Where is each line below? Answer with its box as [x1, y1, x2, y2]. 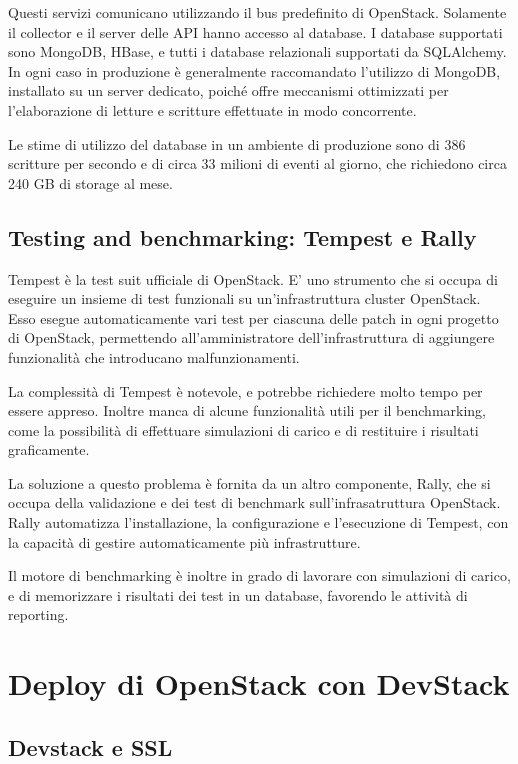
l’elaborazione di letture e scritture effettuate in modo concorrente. [8, 99, 417, 120]
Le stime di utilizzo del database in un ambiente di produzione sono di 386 [8, 133, 466, 154]
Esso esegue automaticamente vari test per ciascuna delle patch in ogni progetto [8, 307, 499, 328]
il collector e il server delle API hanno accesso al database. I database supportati [8, 21, 503, 42]
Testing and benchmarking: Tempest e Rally [8, 221, 477, 252]
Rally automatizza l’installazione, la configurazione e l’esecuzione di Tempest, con [8, 512, 509, 533]
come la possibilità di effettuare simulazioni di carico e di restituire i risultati [8, 419, 479, 440]
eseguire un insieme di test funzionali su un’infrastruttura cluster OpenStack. [8, 288, 481, 309]
